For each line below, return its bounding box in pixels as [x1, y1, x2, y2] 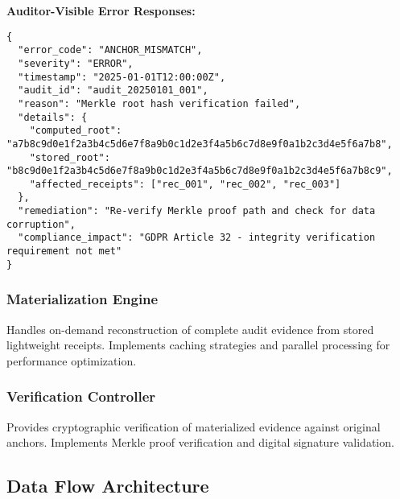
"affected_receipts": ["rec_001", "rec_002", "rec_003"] [29, 178, 341, 190]
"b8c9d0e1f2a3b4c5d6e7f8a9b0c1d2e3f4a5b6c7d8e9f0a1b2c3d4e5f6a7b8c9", [6, 165, 393, 177]
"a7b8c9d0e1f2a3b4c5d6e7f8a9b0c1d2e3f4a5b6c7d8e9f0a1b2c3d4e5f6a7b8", [6, 138, 393, 150]
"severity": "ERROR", [18, 57, 134, 69]
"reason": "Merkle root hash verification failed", [18, 97, 301, 109]
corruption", [6, 218, 76, 230]
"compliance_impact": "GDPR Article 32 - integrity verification [18, 232, 376, 244]
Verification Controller [6, 386, 156, 406]
